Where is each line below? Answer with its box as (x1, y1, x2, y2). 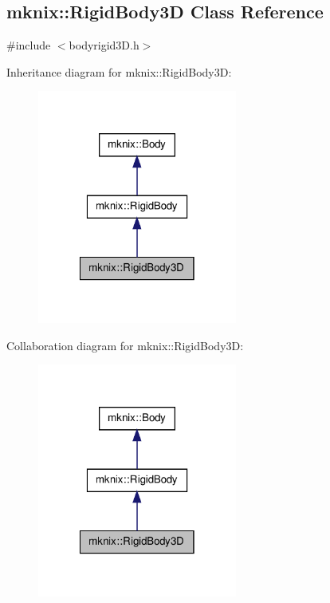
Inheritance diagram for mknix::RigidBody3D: (6, 63, 232, 80)
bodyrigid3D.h (69, 37, 139, 53)
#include (6, 37, 51, 53)
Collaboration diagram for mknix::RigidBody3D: (6, 337, 244, 353)
